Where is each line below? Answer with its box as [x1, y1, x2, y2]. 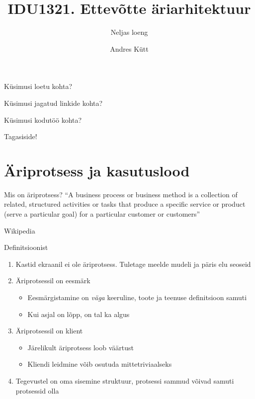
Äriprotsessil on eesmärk [15, 275, 90, 286]
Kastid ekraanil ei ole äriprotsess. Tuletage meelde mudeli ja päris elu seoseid [15, 258, 251, 269]
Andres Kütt [110, 43, 149, 54]
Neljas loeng [110, 27, 148, 37]
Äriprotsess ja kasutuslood [4, 160, 190, 180]
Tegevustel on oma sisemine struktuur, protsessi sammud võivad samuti [15, 375, 234, 386]
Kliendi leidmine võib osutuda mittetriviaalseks [27, 359, 172, 369]
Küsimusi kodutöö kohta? [4, 114, 82, 125]
